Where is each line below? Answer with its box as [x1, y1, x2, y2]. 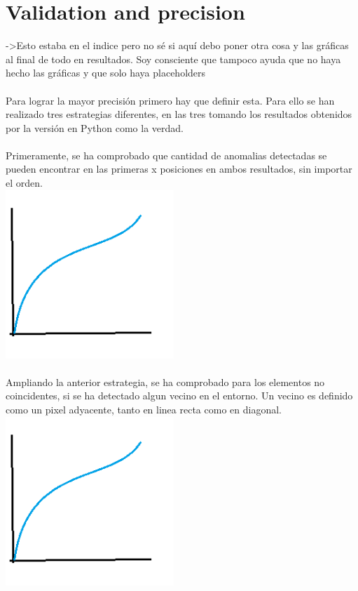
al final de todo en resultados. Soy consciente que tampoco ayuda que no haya [6, 51, 341, 66]
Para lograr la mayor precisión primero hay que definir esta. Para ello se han [6, 93, 335, 107]
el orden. [6, 175, 43, 190]
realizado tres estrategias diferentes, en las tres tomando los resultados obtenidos [6, 107, 352, 121]
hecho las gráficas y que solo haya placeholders [6, 65, 206, 80]
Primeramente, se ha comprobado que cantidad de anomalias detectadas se [6, 147, 327, 162]
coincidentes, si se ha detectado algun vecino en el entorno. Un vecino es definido [6, 388, 353, 403]
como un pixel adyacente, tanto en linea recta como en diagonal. [6, 402, 282, 417]
